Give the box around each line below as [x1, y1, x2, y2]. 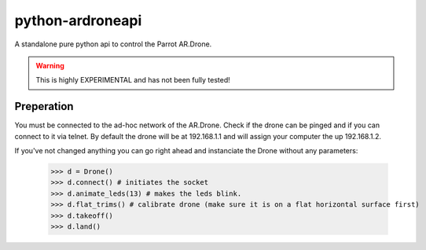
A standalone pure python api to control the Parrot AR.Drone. [14, 39, 212, 49]
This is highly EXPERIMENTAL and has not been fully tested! [35, 75, 231, 85]
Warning [35, 61, 64, 70]
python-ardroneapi [14, 12, 142, 29]
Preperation [14, 100, 74, 113]
